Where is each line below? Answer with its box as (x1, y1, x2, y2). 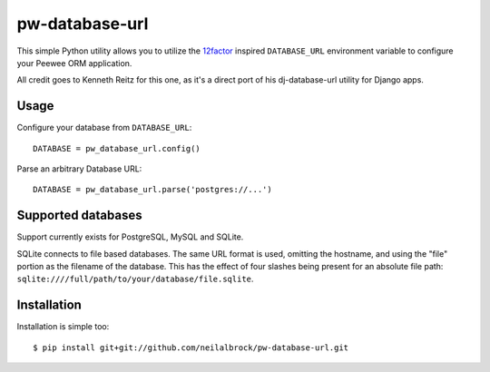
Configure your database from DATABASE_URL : (16, 122, 192, 133)
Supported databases (16, 208, 142, 223)
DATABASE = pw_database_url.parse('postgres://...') (33, 184, 272, 195)
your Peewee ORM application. (16, 57, 132, 68)
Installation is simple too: (16, 321, 110, 332)
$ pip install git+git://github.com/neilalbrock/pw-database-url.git (33, 342, 349, 353)
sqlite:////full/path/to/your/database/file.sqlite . (16, 273, 254, 285)
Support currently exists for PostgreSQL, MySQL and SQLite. (16, 231, 244, 242)
